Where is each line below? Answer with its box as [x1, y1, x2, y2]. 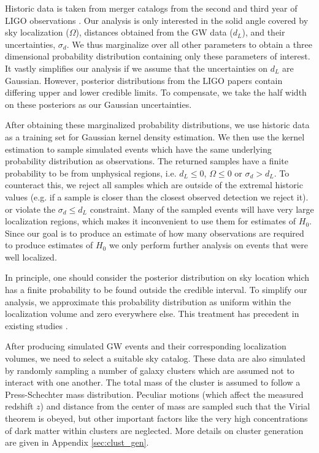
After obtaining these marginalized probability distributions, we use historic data [5, 118, 310, 131]
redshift [5, 400, 34, 413]
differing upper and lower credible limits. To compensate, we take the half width [5, 86, 307, 99]
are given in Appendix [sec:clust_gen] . [5, 436, 149, 449]
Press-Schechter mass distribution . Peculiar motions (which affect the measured [5, 387, 304, 400]
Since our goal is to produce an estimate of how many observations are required [5, 226, 304, 239]
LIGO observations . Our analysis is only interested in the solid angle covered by [5, 13, 309, 26]
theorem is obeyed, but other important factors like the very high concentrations [5, 412, 308, 424]
